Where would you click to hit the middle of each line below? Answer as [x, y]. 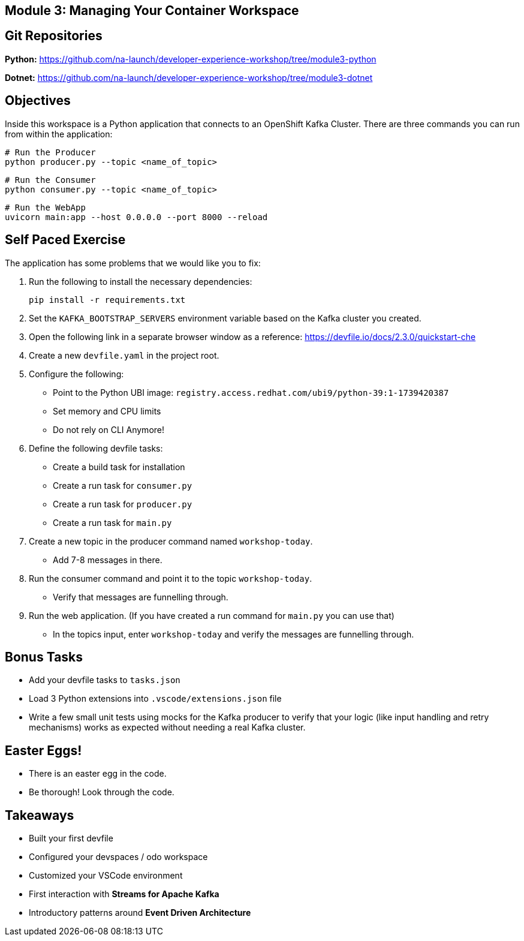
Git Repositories [54, 36]
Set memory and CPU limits [107, 411]
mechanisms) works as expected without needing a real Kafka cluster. [167, 727]
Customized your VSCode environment [106, 876]
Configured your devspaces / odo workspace [118, 857]
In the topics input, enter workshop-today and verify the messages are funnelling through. [234, 634]
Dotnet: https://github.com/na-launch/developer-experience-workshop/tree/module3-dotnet [189, 77]
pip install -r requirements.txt [107, 300]
